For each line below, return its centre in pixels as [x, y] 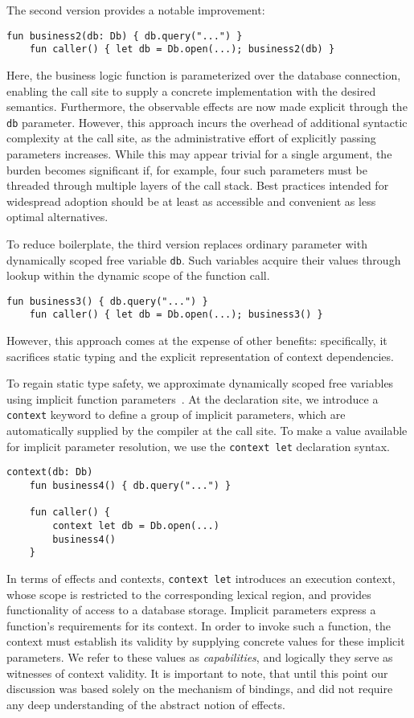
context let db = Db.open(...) [136, 525]
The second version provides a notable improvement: [136, 10]
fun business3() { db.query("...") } [107, 301]
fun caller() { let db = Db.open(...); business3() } [176, 315]
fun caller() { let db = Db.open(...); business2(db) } [182, 49]
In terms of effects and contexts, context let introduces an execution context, [201, 578]
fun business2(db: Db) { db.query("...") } [125, 36]
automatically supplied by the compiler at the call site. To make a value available [207, 431]
